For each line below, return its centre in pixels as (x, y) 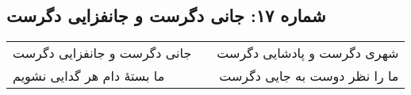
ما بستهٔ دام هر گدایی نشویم (89, 76)
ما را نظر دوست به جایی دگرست (309, 76)
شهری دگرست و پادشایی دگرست (308, 53)
